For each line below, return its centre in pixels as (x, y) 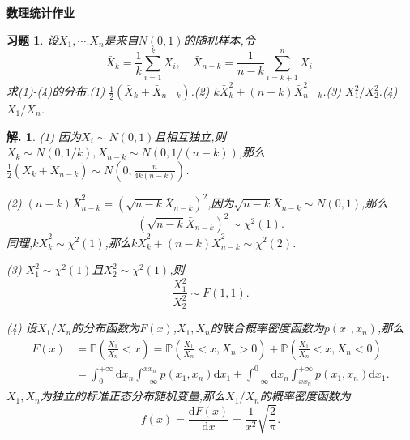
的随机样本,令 (219, 39)
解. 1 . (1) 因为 (44, 136)
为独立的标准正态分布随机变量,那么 (133, 396)
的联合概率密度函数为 (267, 328)
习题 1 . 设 (32, 39)
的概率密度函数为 (305, 396)
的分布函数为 (106, 328)
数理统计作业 (41, 12)
